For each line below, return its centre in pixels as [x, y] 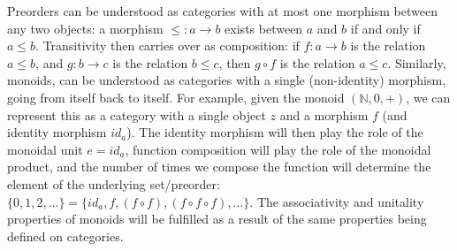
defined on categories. [65, 236]
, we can [428, 97]
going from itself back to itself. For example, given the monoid [176, 97]
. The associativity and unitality [337, 201]
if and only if [385, 28]
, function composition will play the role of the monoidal [278, 149]
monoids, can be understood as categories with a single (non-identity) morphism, [227, 80]
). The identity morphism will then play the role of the [275, 132]
